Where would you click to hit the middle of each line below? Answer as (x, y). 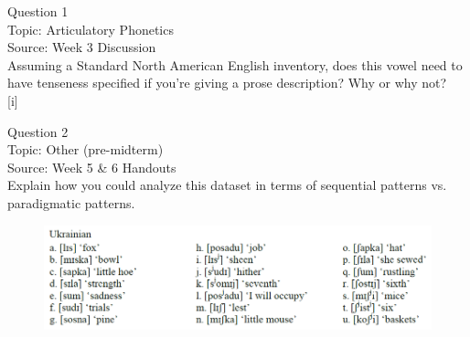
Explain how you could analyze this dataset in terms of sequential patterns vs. (227, 185)
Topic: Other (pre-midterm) (85, 149)
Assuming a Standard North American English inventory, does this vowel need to (235, 64)
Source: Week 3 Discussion (82, 47)
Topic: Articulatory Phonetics (91, 29)
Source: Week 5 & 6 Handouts (92, 167)
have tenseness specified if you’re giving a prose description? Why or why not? (227, 83)
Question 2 (38, 131)
